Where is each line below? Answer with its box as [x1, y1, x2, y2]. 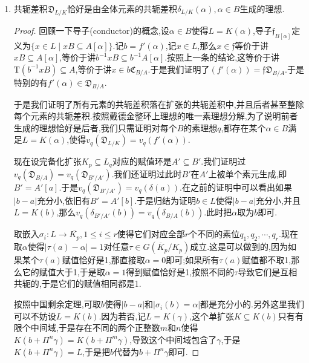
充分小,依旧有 [37, 194, 91, 206]
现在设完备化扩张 [13, 155, 82, 168]
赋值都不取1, [242, 253, 291, 266]
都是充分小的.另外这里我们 [200, 298, 305, 310]
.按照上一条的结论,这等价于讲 [164, 51, 280, 64]
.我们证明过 [201, 155, 246, 168]
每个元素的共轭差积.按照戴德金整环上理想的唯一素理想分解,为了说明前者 [13, 110, 298, 122]
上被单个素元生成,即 [208, 167, 287, 180]
